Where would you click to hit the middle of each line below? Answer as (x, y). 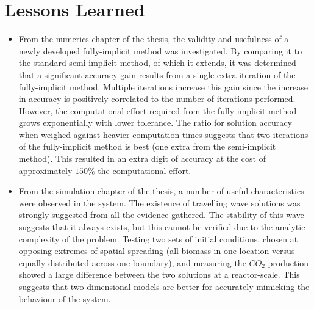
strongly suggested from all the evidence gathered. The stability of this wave (161, 215)
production (288, 262)
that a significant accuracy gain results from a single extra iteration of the (157, 74)
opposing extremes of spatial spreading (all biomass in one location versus (157, 251)
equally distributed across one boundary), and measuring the (132, 262)
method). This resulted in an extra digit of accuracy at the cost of (142, 158)
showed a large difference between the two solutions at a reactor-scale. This (159, 274)
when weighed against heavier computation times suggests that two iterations (163, 134)
